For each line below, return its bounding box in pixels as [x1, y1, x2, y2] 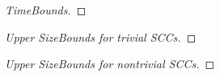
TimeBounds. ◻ [5, 2, 87, 18]
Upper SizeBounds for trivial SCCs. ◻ [5, 28, 197, 45]
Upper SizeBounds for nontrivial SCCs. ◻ [5, 55, 215, 72]
